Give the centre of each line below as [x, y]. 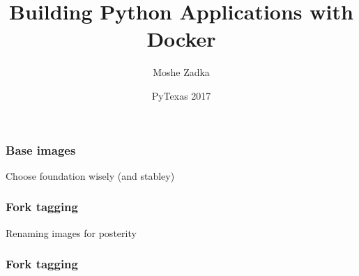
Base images [41, 149]
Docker [181, 39]
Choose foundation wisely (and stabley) [90, 175]
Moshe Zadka [181, 72]
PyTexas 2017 [181, 95]
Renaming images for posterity [71, 232]
